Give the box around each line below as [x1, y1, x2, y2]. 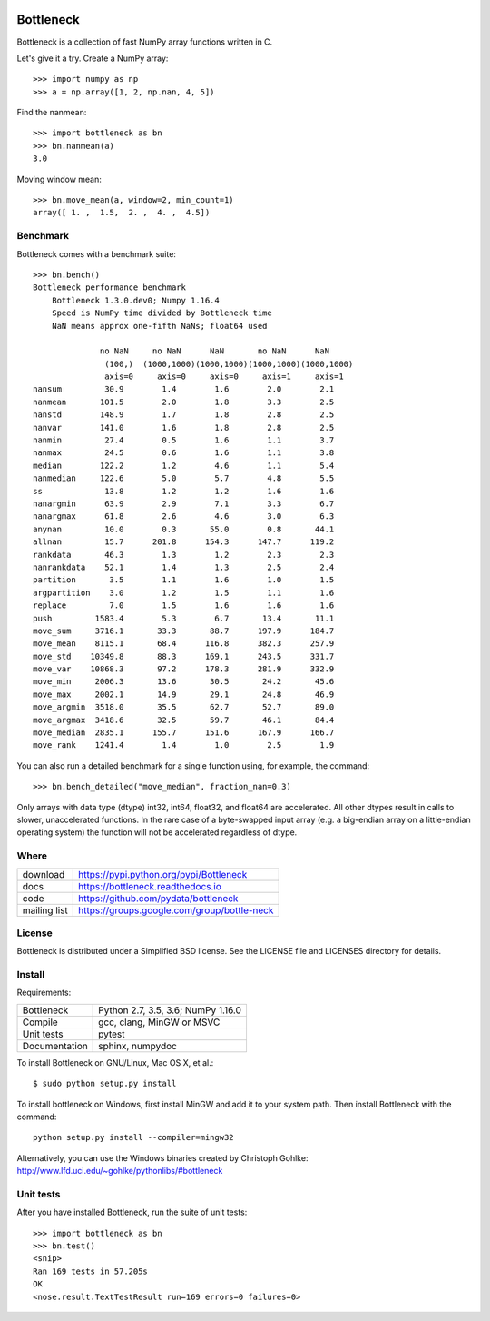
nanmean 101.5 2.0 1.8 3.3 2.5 [33, 396, 335, 407]
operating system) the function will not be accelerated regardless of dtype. [16, 827, 298, 838]
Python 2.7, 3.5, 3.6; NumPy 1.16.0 [98, 1004, 242, 1017]
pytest [98, 1028, 125, 1040]
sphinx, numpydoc [98, 1039, 177, 1052]
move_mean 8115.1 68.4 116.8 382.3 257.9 [33, 639, 335, 649]
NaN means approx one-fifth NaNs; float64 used [51, 321, 268, 331]
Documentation [22, 1039, 88, 1052]
